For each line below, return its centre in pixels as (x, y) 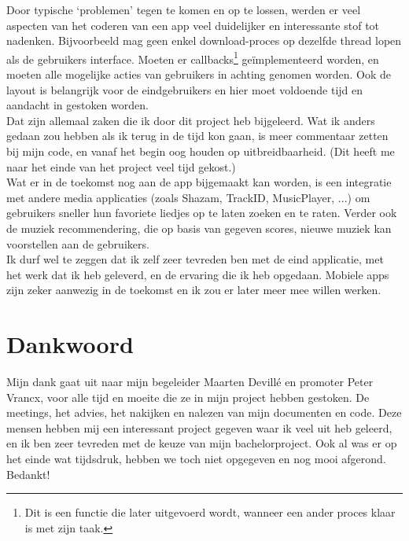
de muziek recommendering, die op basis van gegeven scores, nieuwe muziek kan (199, 228)
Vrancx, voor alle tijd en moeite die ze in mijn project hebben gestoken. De (188, 397)
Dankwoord (70, 344)
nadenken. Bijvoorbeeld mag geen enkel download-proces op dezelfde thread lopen (204, 40)
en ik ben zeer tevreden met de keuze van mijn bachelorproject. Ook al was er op (202, 443)
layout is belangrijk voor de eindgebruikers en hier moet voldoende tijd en (185, 89)
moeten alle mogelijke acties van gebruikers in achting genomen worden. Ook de (199, 74)
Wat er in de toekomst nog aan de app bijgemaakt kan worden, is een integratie (199, 182)
